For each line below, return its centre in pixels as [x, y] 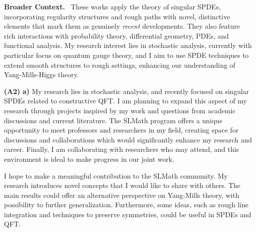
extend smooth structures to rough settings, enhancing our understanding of [120, 65]
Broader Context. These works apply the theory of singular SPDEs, [112, 6]
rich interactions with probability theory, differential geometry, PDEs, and [117, 35]
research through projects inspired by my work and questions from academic [120, 110]
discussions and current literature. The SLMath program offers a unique [113, 120]
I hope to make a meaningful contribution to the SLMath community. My [116, 175]
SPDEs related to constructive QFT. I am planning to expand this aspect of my [126, 101]
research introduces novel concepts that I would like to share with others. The [122, 185]
